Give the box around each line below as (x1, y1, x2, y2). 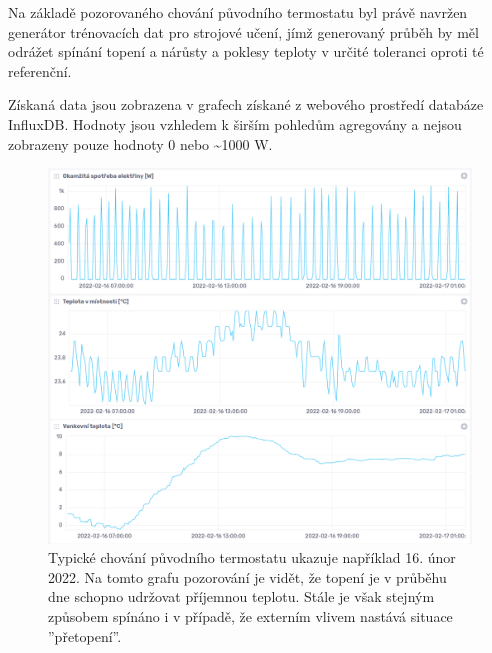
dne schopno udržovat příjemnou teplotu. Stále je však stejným (48, 586, 435, 607)
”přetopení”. (48, 625, 122, 646)
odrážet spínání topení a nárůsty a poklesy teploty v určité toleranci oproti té (8, 41, 484, 62)
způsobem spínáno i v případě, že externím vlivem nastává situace (48, 606, 453, 627)
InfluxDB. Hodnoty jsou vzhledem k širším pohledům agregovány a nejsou (8, 113, 462, 134)
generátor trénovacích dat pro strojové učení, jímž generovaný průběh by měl (8, 21, 479, 42)
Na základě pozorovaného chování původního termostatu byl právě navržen (8, 2, 468, 22)
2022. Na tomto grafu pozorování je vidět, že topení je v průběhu (48, 566, 447, 587)
